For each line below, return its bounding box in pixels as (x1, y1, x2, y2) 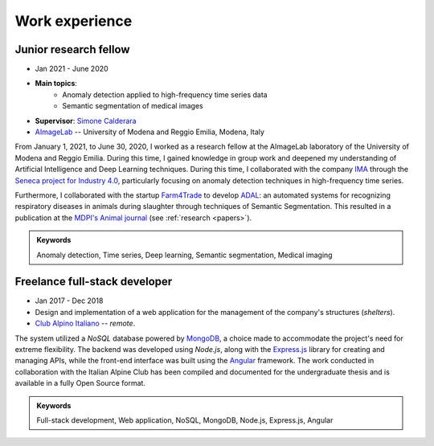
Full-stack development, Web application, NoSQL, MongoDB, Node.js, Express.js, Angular (36, 415, 334, 425)
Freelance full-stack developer (14, 275, 173, 288)
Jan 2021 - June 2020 (35, 64, 108, 74)
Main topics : (35, 79, 78, 88)
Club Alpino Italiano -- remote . (35, 318, 136, 329)
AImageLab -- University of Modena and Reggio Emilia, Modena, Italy (35, 127, 265, 137)
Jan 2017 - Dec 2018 (35, 296, 104, 305)
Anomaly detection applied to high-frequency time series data (62, 89, 268, 100)
